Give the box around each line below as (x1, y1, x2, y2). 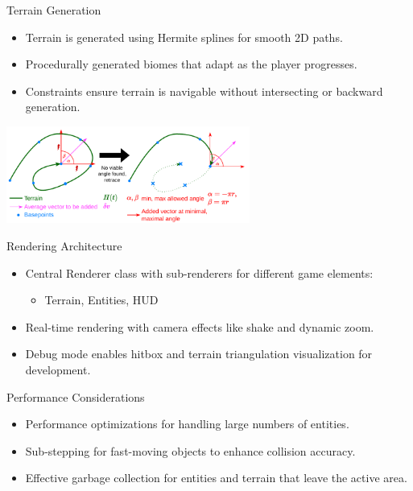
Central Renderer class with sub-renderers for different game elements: (25, 264, 374, 281)
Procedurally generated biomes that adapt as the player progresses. (25, 56, 357, 72)
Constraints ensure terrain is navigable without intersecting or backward (25, 82, 383, 99)
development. (25, 361, 91, 378)
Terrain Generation (6, 2, 101, 18)
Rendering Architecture (6, 237, 122, 254)
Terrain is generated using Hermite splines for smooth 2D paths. (25, 28, 343, 45)
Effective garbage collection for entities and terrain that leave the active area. (25, 469, 407, 486)
